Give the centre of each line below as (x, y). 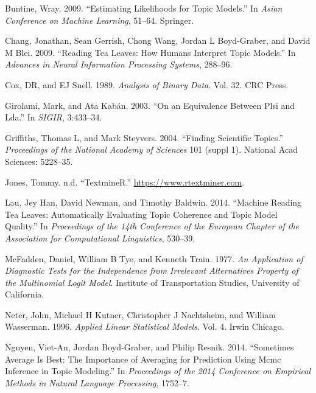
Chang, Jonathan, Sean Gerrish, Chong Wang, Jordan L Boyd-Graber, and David (158, 40)
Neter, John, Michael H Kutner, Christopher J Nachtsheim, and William (140, 314)
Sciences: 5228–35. (39, 161)
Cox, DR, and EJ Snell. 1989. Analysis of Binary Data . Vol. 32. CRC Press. (147, 84)
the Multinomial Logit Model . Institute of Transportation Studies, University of (152, 282)
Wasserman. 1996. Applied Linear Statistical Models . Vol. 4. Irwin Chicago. (145, 326)
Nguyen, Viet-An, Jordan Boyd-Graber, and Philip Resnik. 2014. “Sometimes (149, 347)
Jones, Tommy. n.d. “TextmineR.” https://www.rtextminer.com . (125, 182)
